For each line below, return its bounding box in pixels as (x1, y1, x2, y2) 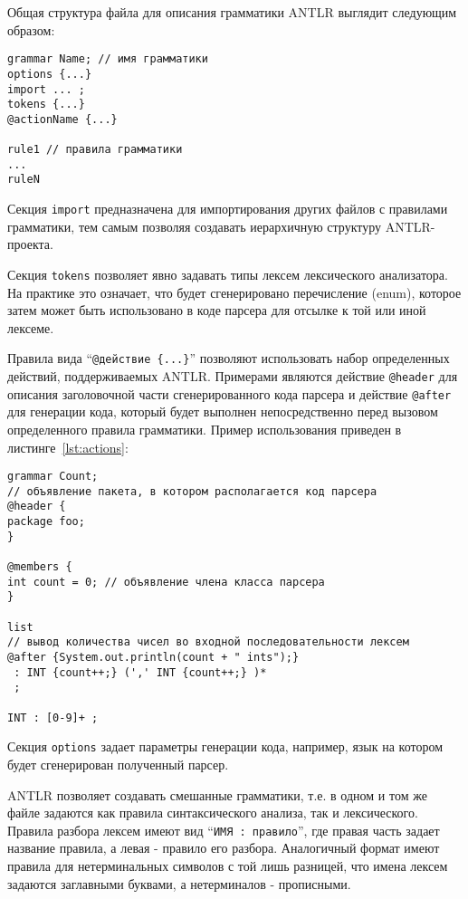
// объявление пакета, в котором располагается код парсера (7, 484, 377, 498)
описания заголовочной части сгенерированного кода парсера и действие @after (7, 384, 452, 403)
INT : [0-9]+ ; (7, 711, 99, 724)
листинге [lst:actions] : (7, 437, 129, 456)
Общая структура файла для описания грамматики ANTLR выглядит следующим (7, 3, 457, 21)
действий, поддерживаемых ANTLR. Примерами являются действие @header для (7, 367, 458, 386)
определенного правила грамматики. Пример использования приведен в (7, 419, 402, 438)
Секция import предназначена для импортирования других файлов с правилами (7, 199, 448, 218)
